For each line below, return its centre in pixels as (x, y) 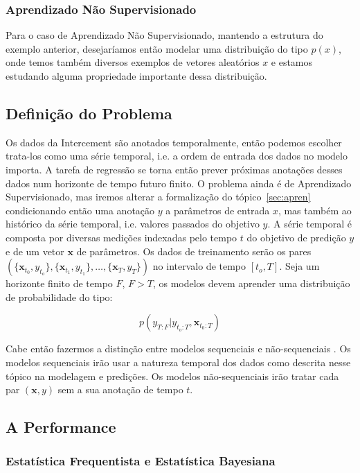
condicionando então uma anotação (80, 210)
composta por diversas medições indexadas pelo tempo (121, 237)
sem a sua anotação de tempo (120, 389)
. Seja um (299, 266)
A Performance (61, 427)
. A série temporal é (309, 224)
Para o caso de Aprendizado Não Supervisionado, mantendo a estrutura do (164, 35)
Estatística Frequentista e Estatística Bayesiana (141, 461)
